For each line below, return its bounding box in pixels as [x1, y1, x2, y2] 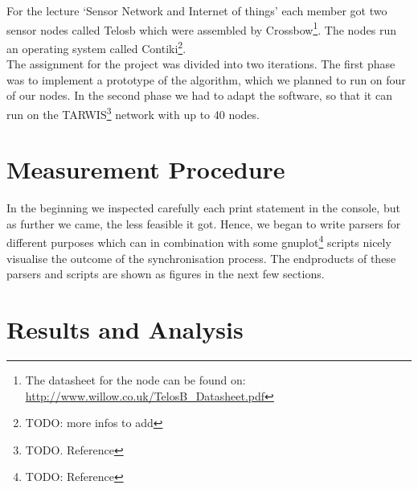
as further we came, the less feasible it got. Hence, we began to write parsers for [6, 215, 401, 232]
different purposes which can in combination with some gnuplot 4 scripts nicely [6, 232, 391, 251]
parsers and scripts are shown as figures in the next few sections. [6, 265, 325, 282]
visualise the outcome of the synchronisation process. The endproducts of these [6, 249, 396, 266]
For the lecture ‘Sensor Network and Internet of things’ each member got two [6, 2, 387, 18]
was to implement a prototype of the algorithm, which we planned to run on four [6, 71, 406, 88]
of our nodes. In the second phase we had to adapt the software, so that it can [6, 87, 392, 104]
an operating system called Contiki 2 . [6, 37, 186, 56]
